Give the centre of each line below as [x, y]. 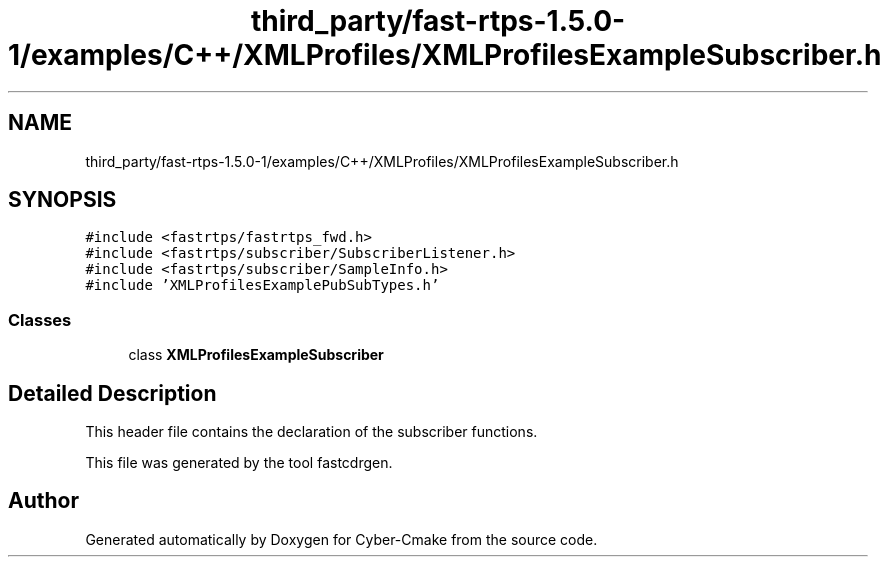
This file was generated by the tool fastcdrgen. [239, 463]
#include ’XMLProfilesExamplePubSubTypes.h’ [262, 285]
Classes [40, 319]
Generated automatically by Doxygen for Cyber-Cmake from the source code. [341, 539]
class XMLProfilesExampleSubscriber [256, 355]
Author [43, 501]
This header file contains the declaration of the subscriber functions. [311, 432]
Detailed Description [112, 393]
